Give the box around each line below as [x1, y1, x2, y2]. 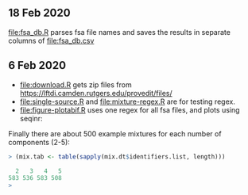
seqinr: [19, 113, 43, 123]
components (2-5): [8, 137, 70, 147]
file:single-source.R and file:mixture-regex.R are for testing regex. [19, 97, 236, 106]
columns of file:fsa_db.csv [8, 36, 95, 45]
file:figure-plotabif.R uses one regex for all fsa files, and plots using [19, 105, 240, 114]
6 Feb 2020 [8, 59, 66, 72]
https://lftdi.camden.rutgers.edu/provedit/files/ [19, 88, 172, 97]
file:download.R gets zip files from [19, 79, 133, 90]
